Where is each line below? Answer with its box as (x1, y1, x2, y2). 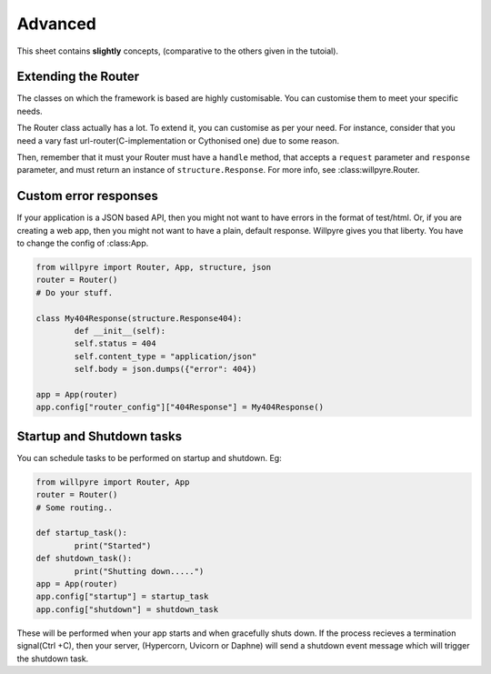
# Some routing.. (35, 502, 114, 513)
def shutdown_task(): (35, 553, 133, 564)
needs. (16, 106, 43, 116)
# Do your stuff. (35, 287, 114, 297)
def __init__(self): (74, 326, 166, 337)
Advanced (16, 14, 97, 34)
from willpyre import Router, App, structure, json (35, 262, 272, 273)
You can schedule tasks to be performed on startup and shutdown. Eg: (16, 452, 282, 463)
